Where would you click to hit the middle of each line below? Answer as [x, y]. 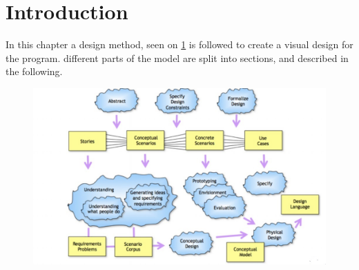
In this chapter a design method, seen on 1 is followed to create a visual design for [179, 44]
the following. [34, 71]
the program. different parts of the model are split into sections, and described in [177, 58]
